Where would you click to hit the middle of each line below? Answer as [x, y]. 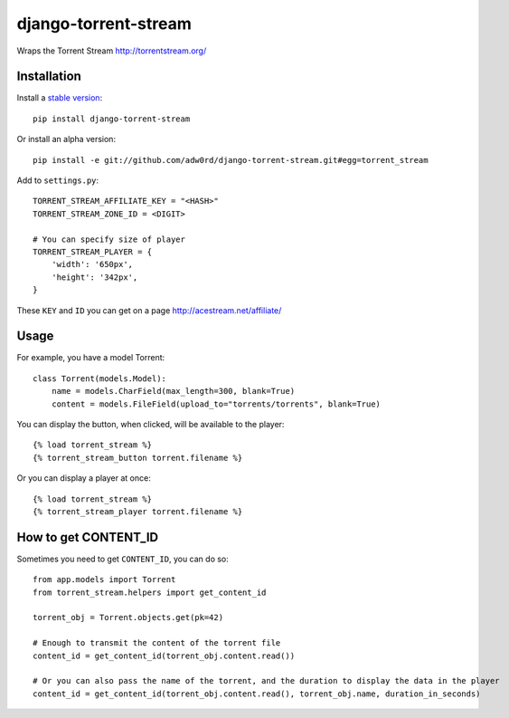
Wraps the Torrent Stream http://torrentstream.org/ [112, 51]
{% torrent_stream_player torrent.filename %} [138, 511]
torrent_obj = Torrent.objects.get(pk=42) [128, 617]
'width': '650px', [92, 264]
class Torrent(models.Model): [100, 378]
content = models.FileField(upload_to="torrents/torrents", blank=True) [216, 404]
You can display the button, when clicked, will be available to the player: [151, 424]
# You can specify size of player [109, 239]
